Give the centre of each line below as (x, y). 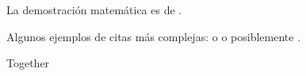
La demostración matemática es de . (94, 9)
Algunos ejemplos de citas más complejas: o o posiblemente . (154, 36)
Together (28, 63)
